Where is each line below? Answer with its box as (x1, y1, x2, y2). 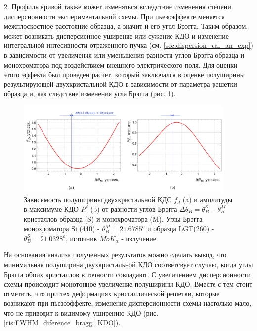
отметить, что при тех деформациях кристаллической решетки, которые (4, 288, 220, 298)
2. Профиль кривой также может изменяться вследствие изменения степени (4, 1, 231, 11)
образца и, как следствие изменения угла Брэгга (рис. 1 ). (4, 88, 176, 99)
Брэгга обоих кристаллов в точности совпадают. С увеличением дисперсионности (4, 269, 251, 279)
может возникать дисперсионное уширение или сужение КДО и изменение (4, 30, 229, 41)
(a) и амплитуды (182, 194, 233, 205)
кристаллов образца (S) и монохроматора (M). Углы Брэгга (24, 213, 203, 224)
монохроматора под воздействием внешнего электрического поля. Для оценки (4, 59, 238, 70)
